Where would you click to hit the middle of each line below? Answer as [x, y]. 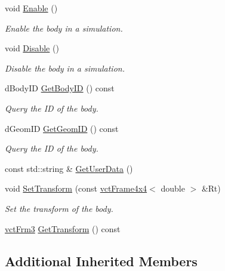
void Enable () [31, 8]
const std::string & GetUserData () [69, 168]
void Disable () [32, 48]
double [173, 188]
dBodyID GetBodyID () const [60, 88]
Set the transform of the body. [59, 208]
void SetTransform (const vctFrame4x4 [76, 188]
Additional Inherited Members [101, 261]
